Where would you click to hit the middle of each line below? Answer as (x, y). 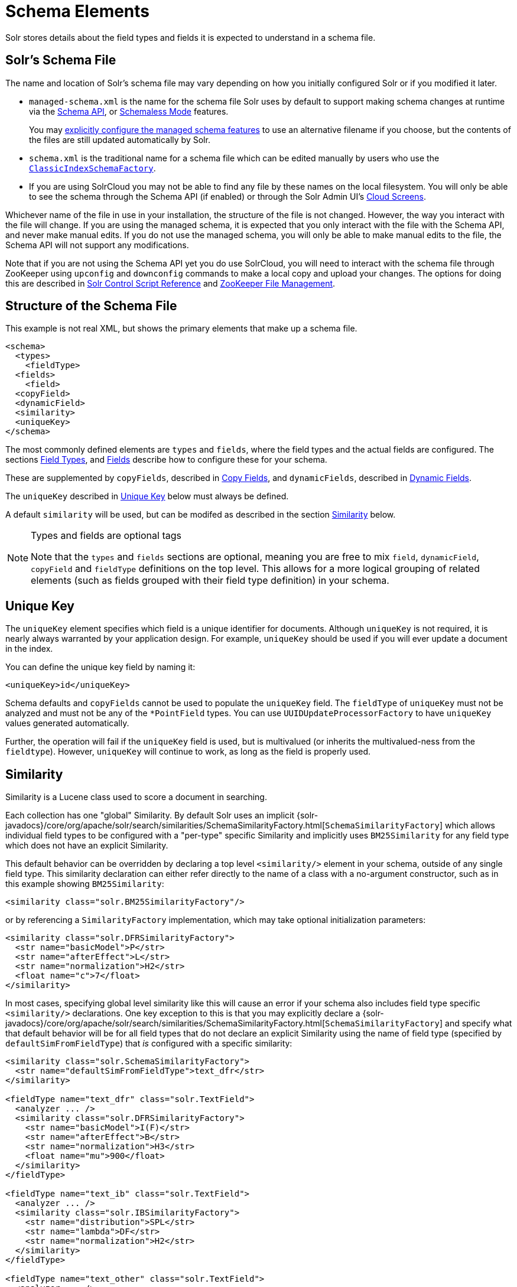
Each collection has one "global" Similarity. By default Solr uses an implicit (150, 815)
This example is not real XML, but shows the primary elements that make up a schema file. (181, 329)
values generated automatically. (67, 723)
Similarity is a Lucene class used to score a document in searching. (136, 797)
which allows (470, 825)
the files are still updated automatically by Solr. (120, 139)
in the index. (29, 649)
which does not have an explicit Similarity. (87, 846)
